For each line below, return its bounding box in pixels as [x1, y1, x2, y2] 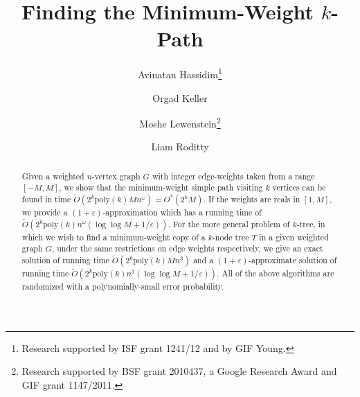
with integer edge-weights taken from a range [152, 170, 315, 182]
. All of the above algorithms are [217, 267, 334, 279]
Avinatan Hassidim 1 [138, 65, 222, 81]
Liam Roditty [151, 139, 209, 154]
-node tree [212, 231, 249, 242]
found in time [21, 193, 71, 205]
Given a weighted [21, 170, 84, 182]
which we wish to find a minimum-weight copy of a [21, 231, 206, 242]
